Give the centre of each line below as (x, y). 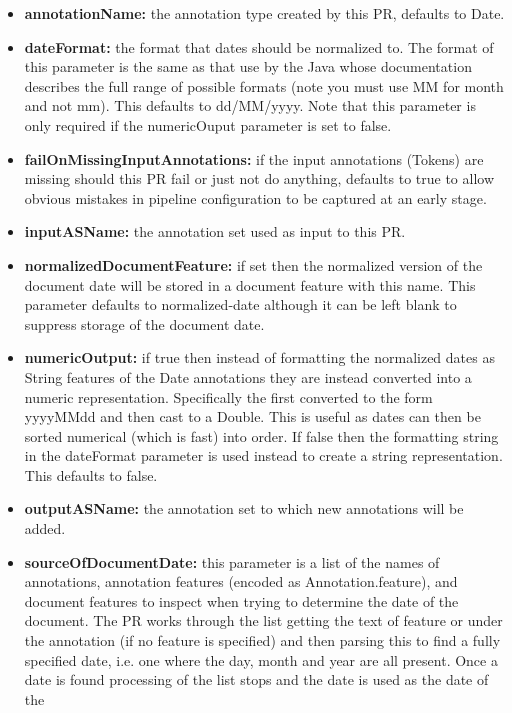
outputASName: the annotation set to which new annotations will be (244, 508)
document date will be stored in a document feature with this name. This (250, 284)
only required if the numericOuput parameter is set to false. (208, 124)
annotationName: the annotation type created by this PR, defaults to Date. (264, 13)
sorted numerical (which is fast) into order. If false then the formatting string (261, 435)
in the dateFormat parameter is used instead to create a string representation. (263, 455)
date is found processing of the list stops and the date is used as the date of (256, 679)
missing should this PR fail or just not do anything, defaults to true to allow (259, 178)
